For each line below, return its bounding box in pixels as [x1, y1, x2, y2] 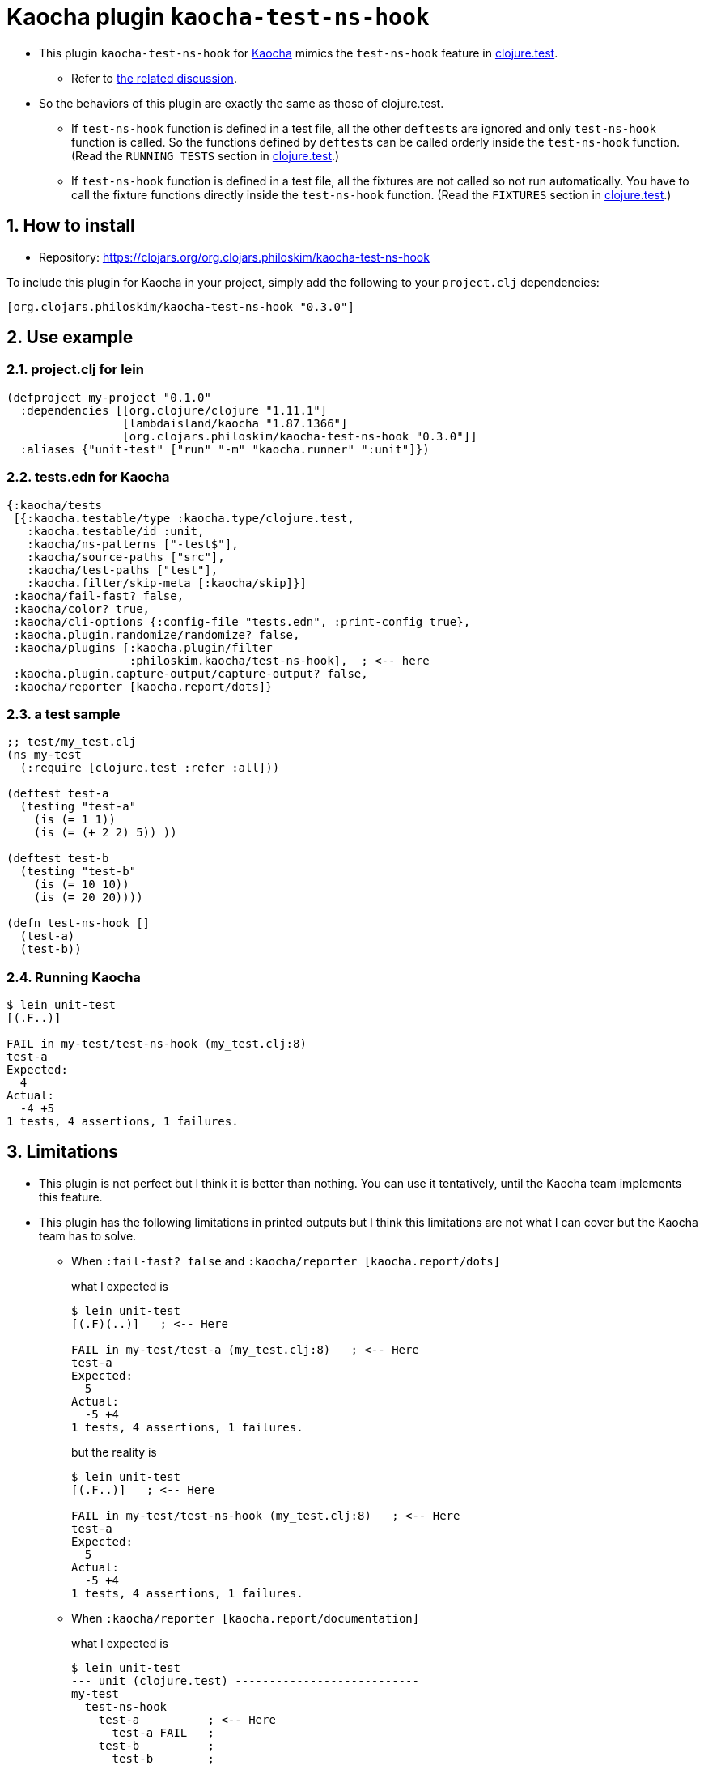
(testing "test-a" [19, 800, 137, 814]
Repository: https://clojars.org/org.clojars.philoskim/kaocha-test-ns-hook [39, 249, 430, 264]
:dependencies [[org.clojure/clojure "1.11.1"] [19, 403, 328, 417]
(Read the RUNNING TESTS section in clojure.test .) [71, 148, 340, 163]
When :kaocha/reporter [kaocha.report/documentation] [71, 1610, 420, 1625]
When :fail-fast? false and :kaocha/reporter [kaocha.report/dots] [71, 1253, 501, 1268]
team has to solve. [39, 1228, 137, 1243]
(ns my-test [6, 748, 82, 762]
